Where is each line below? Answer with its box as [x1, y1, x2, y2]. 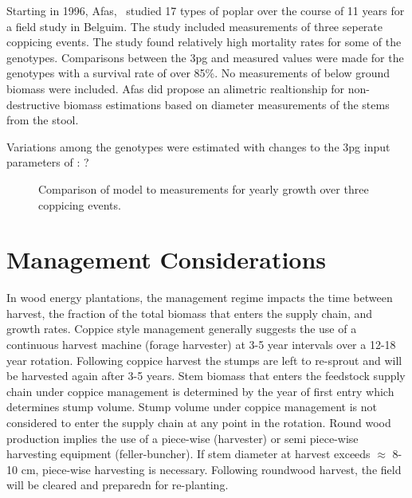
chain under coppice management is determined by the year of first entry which [6, 382, 394, 399]
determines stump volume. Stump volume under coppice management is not [6, 398, 378, 415]
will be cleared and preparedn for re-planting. [6, 476, 229, 493]
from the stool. [6, 112, 79, 128]
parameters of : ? [6, 154, 89, 171]
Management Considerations [6, 243, 327, 276]
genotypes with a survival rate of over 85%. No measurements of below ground [6, 65, 390, 81]
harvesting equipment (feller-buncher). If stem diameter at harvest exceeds [6, 445, 371, 462]
